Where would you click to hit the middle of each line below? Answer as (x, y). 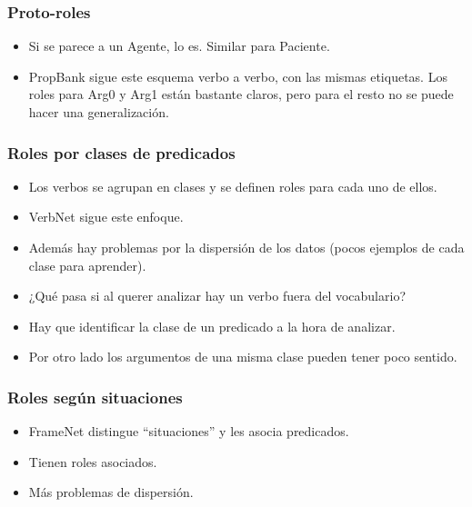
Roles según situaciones (95, 397)
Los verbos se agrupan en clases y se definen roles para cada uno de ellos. (233, 186)
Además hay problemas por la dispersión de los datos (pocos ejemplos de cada (246, 247)
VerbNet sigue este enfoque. (106, 217)
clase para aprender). (87, 265)
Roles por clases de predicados (121, 152)
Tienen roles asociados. (93, 461)
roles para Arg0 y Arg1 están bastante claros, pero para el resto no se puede (241, 94)
